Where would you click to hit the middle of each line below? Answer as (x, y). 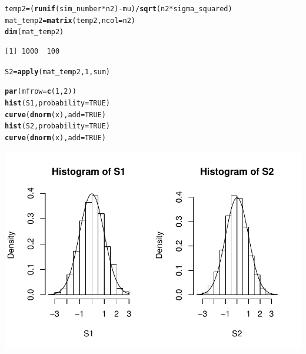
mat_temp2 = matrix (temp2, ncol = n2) (70, 20)
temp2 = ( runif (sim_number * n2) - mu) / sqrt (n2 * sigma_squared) (119, 9)
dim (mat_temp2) (34, 32)
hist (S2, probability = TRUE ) (58, 126)
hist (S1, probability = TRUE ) (58, 103)
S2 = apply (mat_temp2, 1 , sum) (58, 72)
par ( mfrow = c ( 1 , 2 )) (41, 92)
